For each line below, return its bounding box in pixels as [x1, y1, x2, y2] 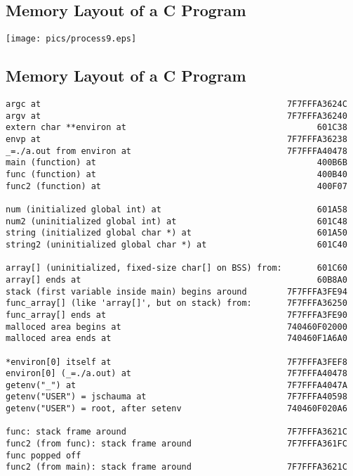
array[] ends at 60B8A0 [6, 274, 347, 285]
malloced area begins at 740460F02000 [6, 321, 347, 332]
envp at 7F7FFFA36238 [6, 134, 347, 145]
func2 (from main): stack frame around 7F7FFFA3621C [6, 462, 347, 472]
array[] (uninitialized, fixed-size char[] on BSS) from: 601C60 [6, 263, 347, 274]
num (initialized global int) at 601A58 [6, 204, 347, 214]
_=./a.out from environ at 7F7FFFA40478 [6, 146, 347, 156]
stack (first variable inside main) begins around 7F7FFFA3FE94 [6, 286, 347, 297]
